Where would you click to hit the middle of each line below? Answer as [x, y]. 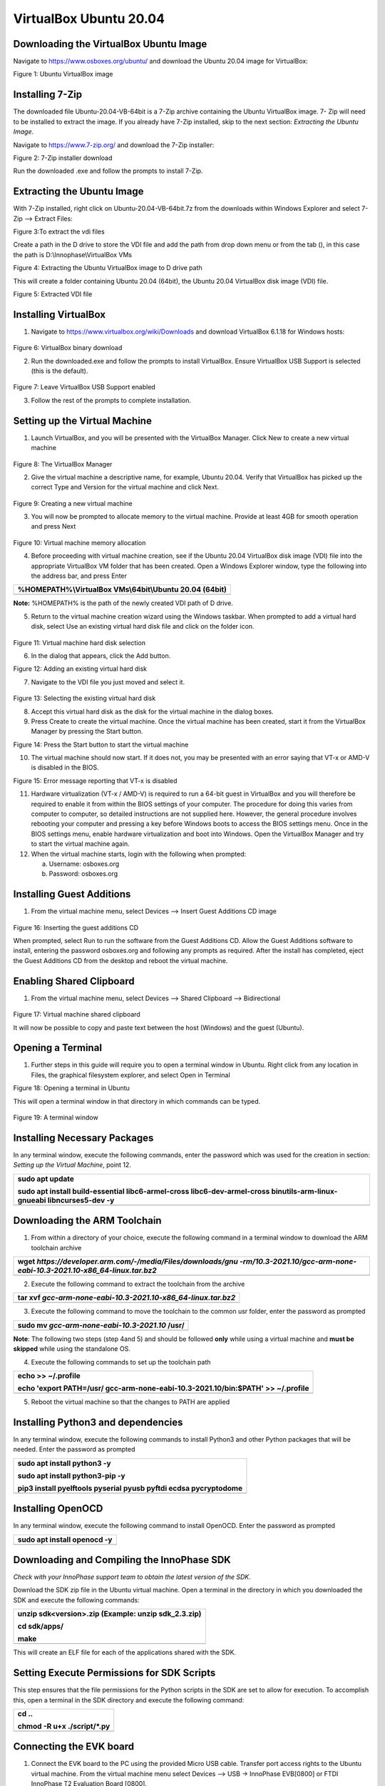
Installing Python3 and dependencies [98, 1422]
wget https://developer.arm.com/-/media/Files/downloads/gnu [128, 1261]
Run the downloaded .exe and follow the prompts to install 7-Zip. [108, 171]
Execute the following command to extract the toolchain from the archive [138, 1284]
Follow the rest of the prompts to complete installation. [111, 400]
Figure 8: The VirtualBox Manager [63, 464]
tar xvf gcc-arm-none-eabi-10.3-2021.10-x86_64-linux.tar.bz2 [126, 1298]
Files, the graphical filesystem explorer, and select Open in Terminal [131, 1074]
